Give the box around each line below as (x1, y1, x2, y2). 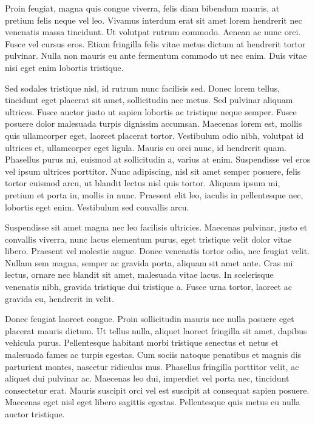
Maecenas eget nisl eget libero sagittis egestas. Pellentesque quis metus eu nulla (5, 395, 300, 408)
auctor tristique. (5, 408, 65, 420)
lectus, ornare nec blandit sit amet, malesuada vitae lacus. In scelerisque (5, 268, 274, 281)
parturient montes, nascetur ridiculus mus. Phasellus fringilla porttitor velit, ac (5, 360, 299, 372)
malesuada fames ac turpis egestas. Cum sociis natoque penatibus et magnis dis (5, 348, 302, 361)
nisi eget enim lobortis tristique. (5, 61, 124, 73)
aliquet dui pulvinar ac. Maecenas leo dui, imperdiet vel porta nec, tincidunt (5, 372, 290, 385)
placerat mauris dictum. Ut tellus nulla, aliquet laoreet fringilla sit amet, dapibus (5, 324, 307, 337)
